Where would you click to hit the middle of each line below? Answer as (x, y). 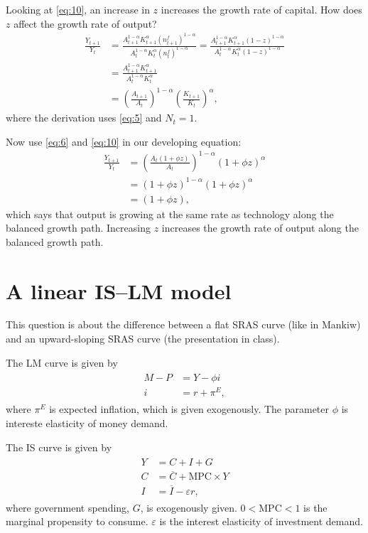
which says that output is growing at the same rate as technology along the (170, 214)
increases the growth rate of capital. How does (261, 9)
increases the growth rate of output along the (260, 228)
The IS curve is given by (59, 447)
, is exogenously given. (189, 507)
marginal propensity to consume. (77, 521)
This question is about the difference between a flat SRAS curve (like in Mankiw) (183, 324)
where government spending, (67, 507)
